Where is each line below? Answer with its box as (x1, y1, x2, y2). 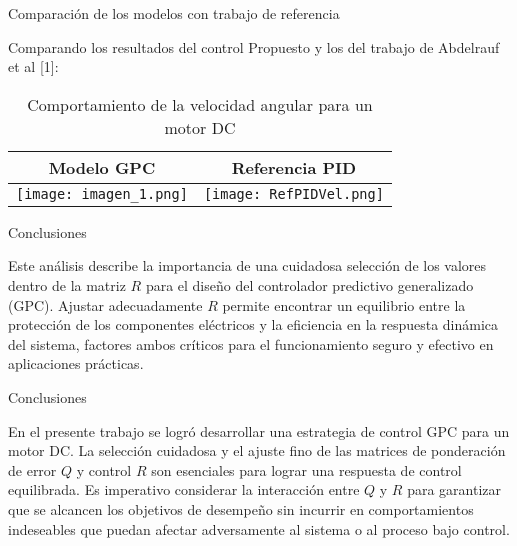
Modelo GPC (48, 155, 156, 179)
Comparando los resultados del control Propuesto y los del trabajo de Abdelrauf (8, 36, 500, 57)
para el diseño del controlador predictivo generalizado (145, 274, 474, 295)
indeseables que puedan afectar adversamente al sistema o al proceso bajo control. (8, 518, 510, 539)
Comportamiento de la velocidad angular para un (27, 92, 373, 116)
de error (8, 459, 57, 480)
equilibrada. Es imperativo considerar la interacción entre (8, 479, 360, 500)
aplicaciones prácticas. (8, 353, 144, 374)
